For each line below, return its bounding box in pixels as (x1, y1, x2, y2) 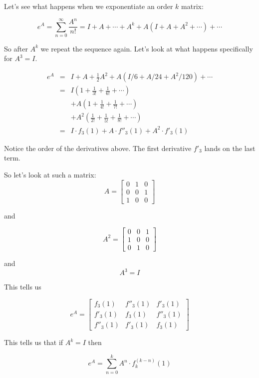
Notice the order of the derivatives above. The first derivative (4, 142, 192, 153)
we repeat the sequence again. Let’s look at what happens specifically (40, 43, 253, 53)
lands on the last (204, 142, 256, 153)
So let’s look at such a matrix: (4, 169, 96, 179)
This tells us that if (4, 337, 63, 347)
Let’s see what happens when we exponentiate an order (4, 1, 173, 11)
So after (4, 43, 28, 53)
